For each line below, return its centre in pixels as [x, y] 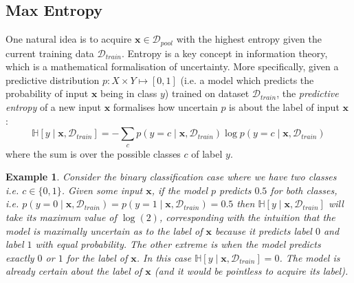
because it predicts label [264, 230]
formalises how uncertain [165, 107]
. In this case [164, 257]
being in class [129, 93]
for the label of [97, 257]
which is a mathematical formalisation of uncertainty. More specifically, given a [172, 66]
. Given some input [102, 190]
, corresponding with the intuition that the [247, 217]
